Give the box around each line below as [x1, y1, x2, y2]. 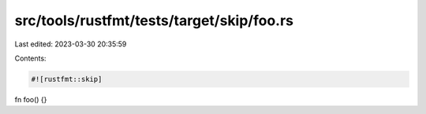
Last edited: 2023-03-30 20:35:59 [14, 39, 127, 49]
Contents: [14, 53, 47, 63]
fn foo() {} [14, 94, 47, 104]
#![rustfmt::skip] [31, 75, 103, 83]
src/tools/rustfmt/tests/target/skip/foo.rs [14, 12, 294, 29]
